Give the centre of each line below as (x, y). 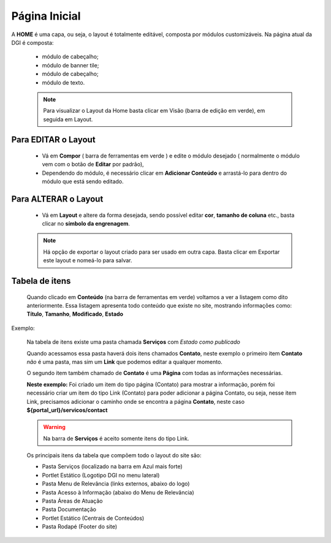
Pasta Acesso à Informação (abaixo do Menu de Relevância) (118, 492)
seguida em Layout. (68, 119)
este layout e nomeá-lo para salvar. (88, 260)
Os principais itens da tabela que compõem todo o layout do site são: (114, 455)
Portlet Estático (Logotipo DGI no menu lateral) (101, 475)
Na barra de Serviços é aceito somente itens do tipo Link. (116, 438)
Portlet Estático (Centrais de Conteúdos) (93, 518)
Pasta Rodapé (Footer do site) (80, 526)
